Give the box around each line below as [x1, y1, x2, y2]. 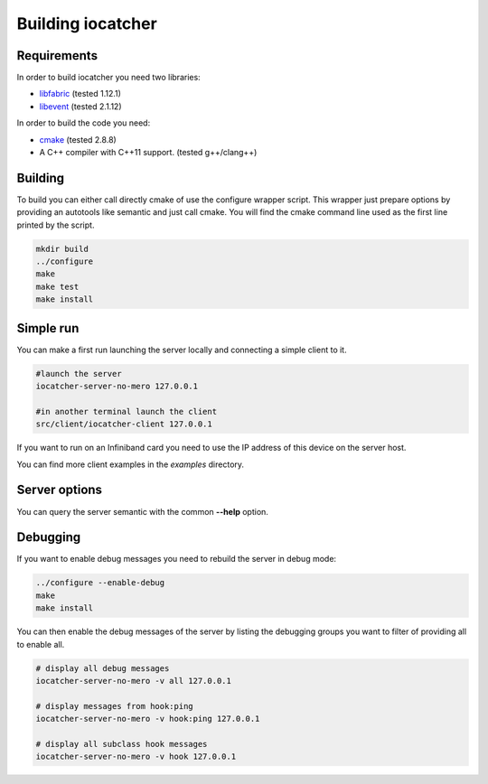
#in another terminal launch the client [35, 406, 217, 416]
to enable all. [16, 639, 65, 649]
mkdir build [35, 244, 89, 254]
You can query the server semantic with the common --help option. [16, 506, 268, 517]
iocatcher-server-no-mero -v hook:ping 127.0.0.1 [35, 714, 260, 724]
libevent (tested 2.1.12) [39, 100, 122, 112]
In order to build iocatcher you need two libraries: [16, 72, 201, 83]
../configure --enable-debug [35, 578, 165, 588]
